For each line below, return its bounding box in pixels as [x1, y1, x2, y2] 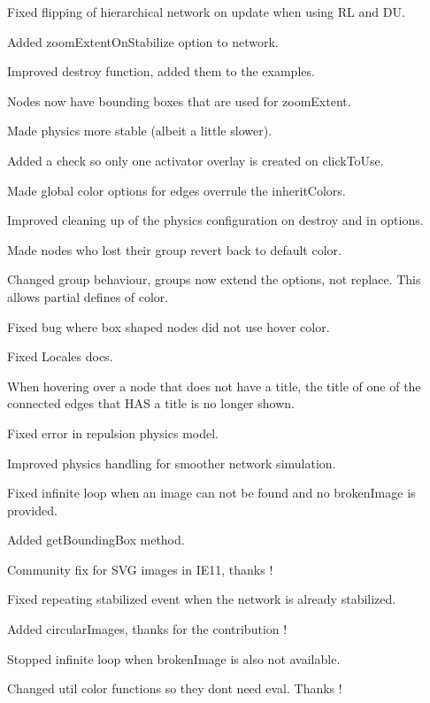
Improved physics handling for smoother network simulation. [7, 453, 336, 472]
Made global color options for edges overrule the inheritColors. [7, 181, 346, 199]
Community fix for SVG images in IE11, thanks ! [7, 560, 273, 578]
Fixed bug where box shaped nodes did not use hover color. [7, 317, 330, 336]
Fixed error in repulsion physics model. [7, 423, 219, 442]
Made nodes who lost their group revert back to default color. [7, 240, 342, 259]
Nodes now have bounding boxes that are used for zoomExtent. [7, 91, 351, 110]
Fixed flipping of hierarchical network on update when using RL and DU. [7, 3, 405, 20]
